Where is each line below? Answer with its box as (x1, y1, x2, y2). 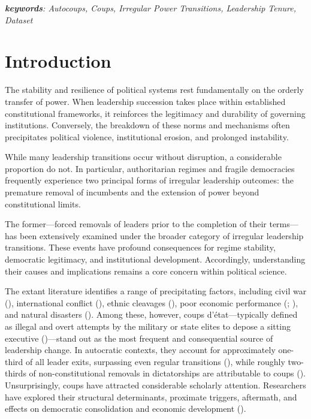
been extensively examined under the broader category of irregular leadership (19, 229, 304, 242)
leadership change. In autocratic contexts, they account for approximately (5, 343, 276, 356)
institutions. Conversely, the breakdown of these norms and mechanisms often (5, 119, 290, 131)
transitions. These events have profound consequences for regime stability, (5, 241, 276, 254)
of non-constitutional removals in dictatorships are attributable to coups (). (29, 367, 306, 379)
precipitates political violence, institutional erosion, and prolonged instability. (5, 130, 289, 143)
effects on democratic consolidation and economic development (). (5, 402, 246, 415)
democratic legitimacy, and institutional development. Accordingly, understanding (5, 253, 306, 266)
